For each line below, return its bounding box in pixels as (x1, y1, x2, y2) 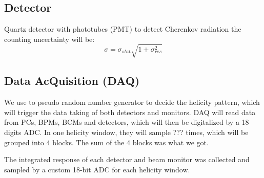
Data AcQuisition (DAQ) (4, 73, 140, 88)
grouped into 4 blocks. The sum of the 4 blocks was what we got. (4, 137, 209, 147)
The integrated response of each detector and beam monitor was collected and (4, 154, 250, 165)
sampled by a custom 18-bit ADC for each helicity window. (4, 164, 190, 174)
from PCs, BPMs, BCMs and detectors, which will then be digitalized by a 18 (4, 117, 249, 127)
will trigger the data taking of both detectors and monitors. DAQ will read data (4, 106, 256, 117)
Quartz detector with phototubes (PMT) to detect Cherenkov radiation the (4, 24, 241, 34)
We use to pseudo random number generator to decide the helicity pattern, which (4, 97, 260, 107)
